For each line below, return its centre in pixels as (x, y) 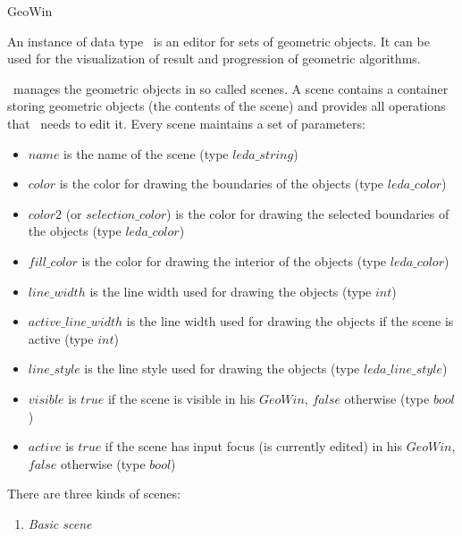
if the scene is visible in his (181, 398)
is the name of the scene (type (146, 153)
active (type (61, 338)
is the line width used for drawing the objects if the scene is (290, 321)
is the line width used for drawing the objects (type (231, 291)
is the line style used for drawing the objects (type (222, 368)
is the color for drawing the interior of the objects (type (234, 260)
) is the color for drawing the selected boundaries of (308, 213)
